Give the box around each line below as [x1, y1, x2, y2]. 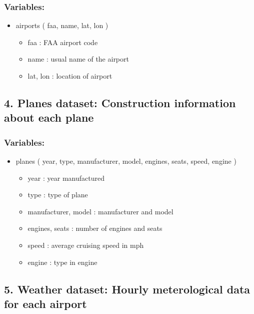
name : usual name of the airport [27, 54, 129, 64]
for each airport [4, 295, 87, 311]
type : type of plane [27, 189, 88, 200]
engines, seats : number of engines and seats [27, 223, 162, 233]
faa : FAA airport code [27, 37, 98, 47]
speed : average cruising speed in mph [27, 239, 144, 250]
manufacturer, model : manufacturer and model [27, 206, 173, 216]
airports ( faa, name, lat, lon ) [15, 20, 108, 31]
